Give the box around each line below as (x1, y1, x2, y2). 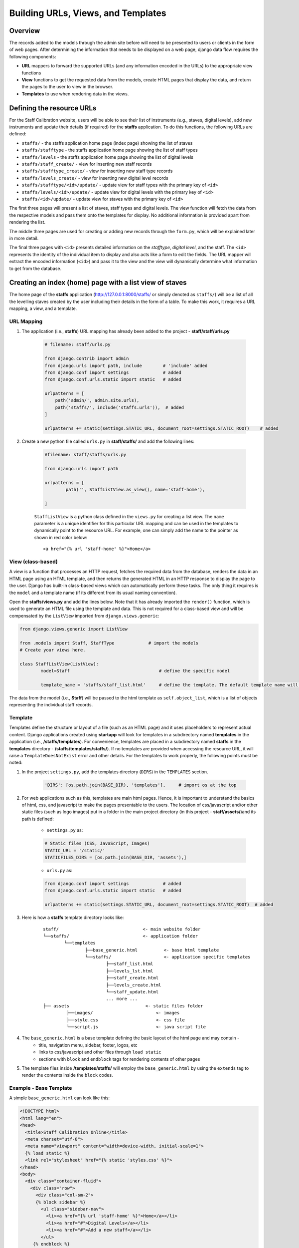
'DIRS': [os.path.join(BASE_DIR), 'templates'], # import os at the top (44, 782, 237, 788)
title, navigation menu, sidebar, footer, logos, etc (38, 1042, 138, 1048)
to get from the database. (9, 265, 62, 272)
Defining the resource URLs (9, 104, 97, 112)
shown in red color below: (34, 534, 87, 540)
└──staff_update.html (106, 989, 159, 995)
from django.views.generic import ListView (19, 626, 128, 631)
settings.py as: (46, 827, 83, 833)
